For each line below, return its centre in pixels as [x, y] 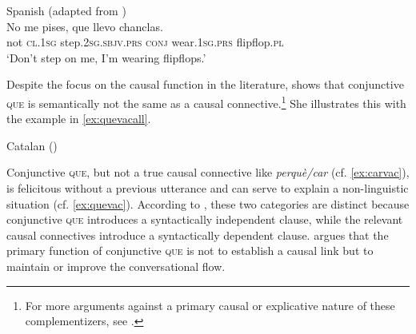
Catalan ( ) [32, 145]
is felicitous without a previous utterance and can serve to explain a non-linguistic [208, 188]
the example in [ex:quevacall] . [79, 119]
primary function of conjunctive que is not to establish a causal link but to [190, 250]
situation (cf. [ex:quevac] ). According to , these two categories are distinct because [208, 203]
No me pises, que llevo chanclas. [85, 26]
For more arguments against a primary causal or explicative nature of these [210, 305]
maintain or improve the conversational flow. [116, 266]
